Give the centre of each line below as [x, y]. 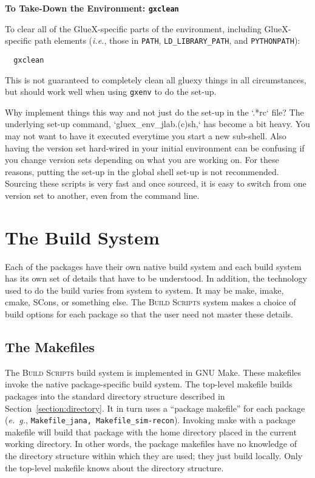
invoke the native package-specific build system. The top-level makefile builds [149, 384]
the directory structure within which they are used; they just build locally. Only [154, 456]
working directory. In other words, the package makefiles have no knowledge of [151, 444]
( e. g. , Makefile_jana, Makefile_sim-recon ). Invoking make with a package [150, 420]
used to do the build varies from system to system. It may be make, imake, [144, 290]
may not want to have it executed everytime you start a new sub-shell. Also [146, 136]
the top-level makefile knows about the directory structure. [114, 467]
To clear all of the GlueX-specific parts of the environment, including [133, 28]
